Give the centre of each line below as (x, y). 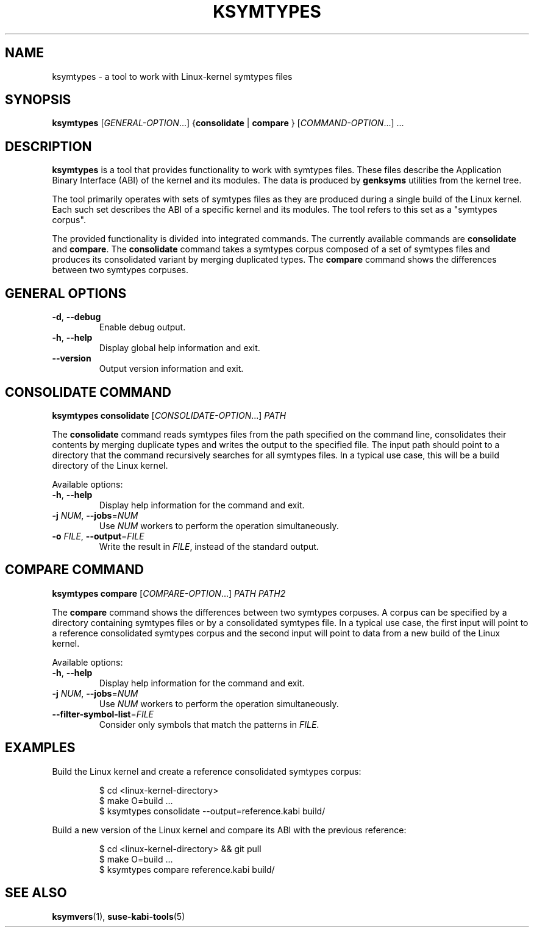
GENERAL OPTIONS (66, 293)
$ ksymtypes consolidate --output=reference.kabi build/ (212, 811)
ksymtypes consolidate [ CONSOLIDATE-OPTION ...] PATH (169, 415)
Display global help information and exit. (180, 348)
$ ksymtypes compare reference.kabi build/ (187, 869)
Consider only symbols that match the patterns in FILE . (209, 724)
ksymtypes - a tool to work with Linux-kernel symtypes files (172, 76)
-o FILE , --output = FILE (98, 536)
